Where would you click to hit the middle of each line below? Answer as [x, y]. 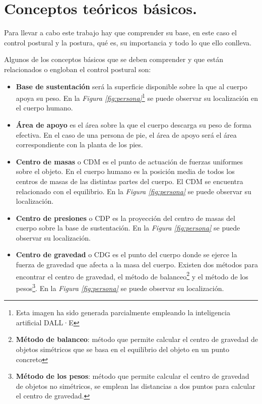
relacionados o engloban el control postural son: [78, 69]
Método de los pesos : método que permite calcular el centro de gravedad [133, 376]
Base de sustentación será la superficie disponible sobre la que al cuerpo [132, 86]
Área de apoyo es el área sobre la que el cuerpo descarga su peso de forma [134, 124]
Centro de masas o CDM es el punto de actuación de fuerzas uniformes [129, 161]
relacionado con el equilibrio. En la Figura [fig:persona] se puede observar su [134, 191]
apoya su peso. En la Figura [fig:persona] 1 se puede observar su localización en [137, 97]
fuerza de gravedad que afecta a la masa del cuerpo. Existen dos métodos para [137, 265]
